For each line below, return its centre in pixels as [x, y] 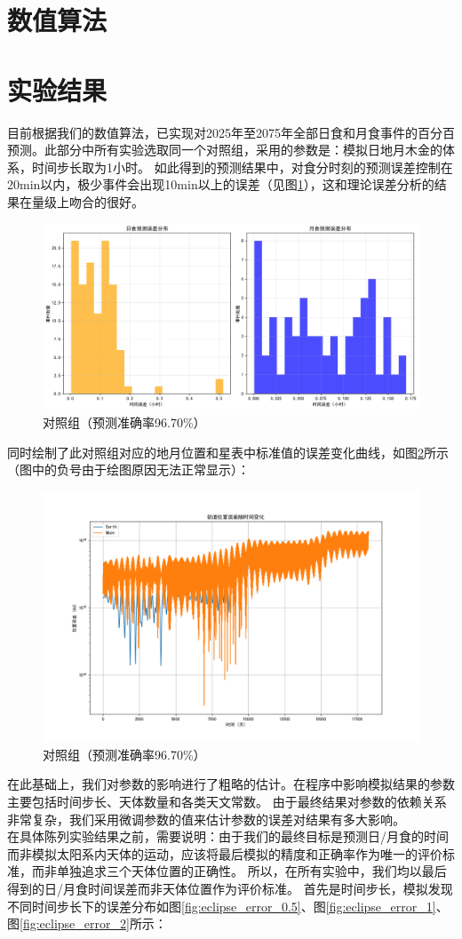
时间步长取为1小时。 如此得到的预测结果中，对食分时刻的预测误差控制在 [242, 167]
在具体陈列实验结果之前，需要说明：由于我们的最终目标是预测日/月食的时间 [228, 836]
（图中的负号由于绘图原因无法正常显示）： [128, 469]
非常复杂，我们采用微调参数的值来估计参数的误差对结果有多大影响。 [206, 819]
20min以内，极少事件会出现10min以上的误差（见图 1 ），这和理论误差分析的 [221, 184]
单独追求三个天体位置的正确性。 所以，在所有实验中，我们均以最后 [251, 871]
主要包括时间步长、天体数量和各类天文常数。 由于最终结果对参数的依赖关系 [227, 801]
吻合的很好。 [106, 201]
